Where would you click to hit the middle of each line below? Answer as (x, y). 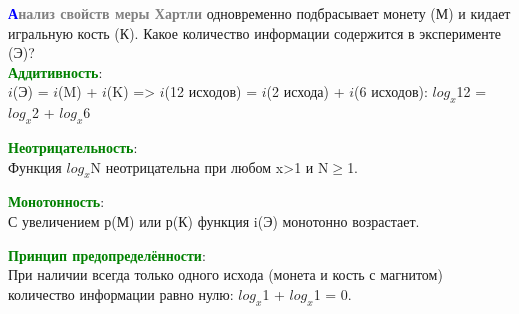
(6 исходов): (391, 91)
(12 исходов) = (211, 91)
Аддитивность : (55, 71)
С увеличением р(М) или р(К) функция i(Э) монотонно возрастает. (214, 220)
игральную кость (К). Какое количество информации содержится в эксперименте (255, 32)
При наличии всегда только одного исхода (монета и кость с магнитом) (225, 274)
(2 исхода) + (305, 91)
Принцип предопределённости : (107, 254)
